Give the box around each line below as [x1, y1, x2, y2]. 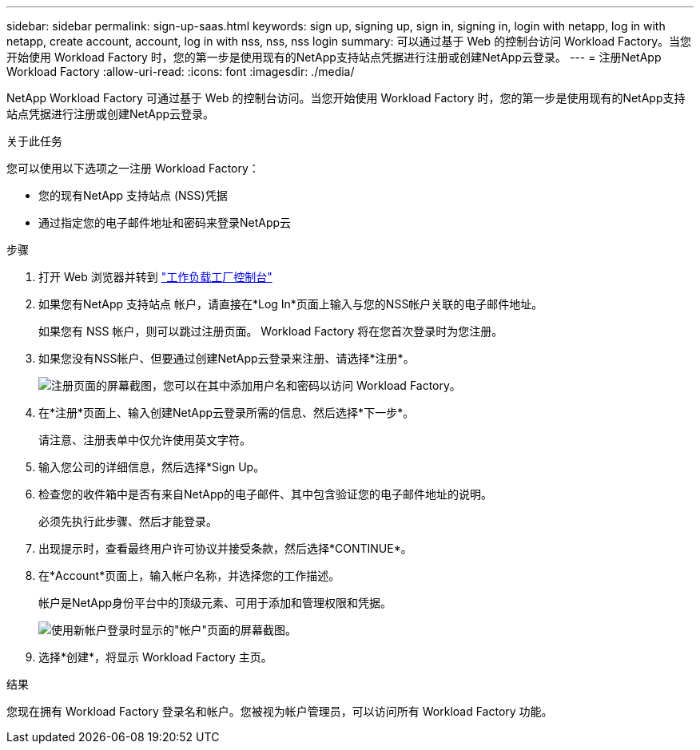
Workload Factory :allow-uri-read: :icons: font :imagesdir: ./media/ [6, 65, 355, 78]
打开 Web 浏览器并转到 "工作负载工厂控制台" [38, 270, 272, 284]
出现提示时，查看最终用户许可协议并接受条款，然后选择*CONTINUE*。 [38, 542, 412, 555]
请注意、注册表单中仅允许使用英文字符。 [38, 433, 251, 446]
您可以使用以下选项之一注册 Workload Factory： [6, 161, 260, 175]
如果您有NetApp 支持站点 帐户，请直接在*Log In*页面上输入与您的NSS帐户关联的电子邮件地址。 [38, 297, 543, 311]
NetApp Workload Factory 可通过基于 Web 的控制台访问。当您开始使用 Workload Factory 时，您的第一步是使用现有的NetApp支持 [6, 91, 686, 105]
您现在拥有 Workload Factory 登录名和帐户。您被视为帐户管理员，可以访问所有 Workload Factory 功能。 [6, 704, 553, 718]
